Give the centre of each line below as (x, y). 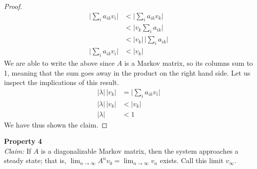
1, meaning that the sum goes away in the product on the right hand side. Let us (127, 72)
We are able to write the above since (59, 63)
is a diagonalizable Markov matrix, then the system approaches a (140, 150)
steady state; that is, (35, 160)
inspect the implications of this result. (62, 82)
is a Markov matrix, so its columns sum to (189, 63)
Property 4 (23, 141)
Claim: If (18, 150)
